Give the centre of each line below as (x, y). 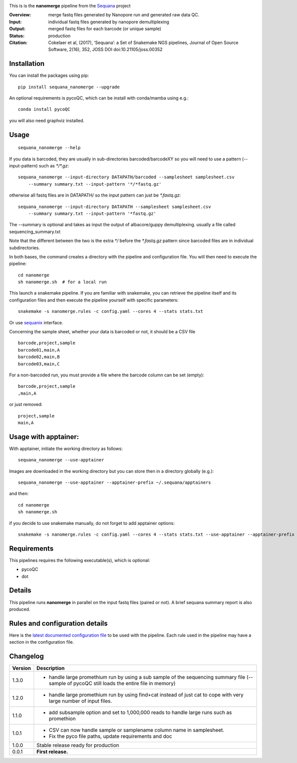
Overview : (20, 15)
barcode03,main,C (39, 364)
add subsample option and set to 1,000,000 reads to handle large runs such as (140, 712)
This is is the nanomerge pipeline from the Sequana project (70, 6)
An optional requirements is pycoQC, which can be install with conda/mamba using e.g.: (99, 98)
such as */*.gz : (54, 166)
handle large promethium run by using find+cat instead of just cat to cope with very (146, 695)
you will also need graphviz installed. (47, 120)
